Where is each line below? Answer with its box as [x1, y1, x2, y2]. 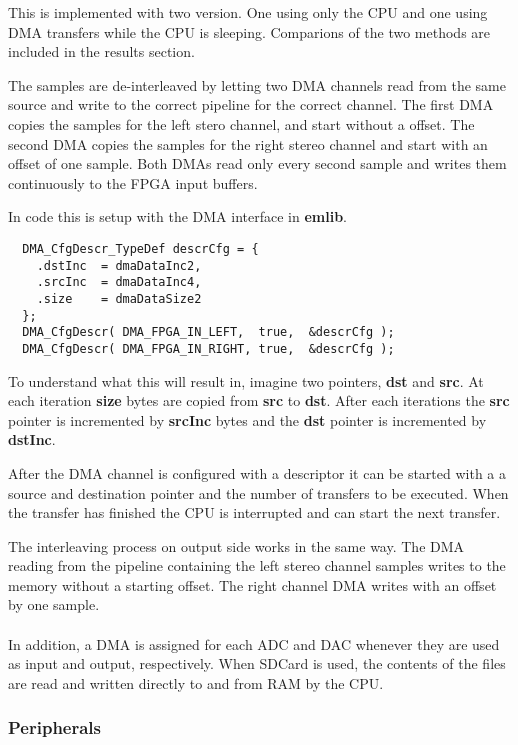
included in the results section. [8, 41, 195, 62]
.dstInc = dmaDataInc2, [36, 258, 202, 273]
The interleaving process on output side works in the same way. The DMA [8, 535, 465, 556]
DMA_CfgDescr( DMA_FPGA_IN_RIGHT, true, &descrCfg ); [22, 341, 395, 356]
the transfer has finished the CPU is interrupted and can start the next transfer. [8, 502, 501, 523]
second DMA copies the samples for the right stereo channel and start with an [8, 133, 488, 154]
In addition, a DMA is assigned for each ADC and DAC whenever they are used [8, 633, 500, 654]
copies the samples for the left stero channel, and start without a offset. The [8, 113, 475, 134]
